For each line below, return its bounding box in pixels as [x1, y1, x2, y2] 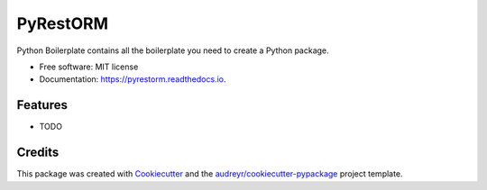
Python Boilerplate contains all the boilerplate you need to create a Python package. [16, 45, 329, 56]
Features [16, 97, 68, 113]
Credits [16, 145, 60, 160]
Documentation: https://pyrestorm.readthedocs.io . [39, 74, 226, 85]
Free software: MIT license [39, 61, 139, 72]
